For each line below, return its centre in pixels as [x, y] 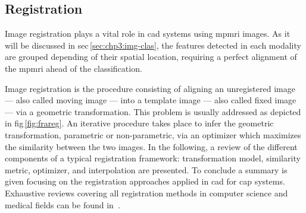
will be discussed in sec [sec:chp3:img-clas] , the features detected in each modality [153, 45]
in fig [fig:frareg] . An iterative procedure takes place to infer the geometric [139, 123]
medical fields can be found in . [63, 204]
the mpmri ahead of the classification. [74, 68]
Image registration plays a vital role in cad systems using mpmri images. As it [148, 34]
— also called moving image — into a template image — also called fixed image [151, 100]
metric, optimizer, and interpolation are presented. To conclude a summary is [146, 169]
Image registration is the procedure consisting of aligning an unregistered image [150, 88]
